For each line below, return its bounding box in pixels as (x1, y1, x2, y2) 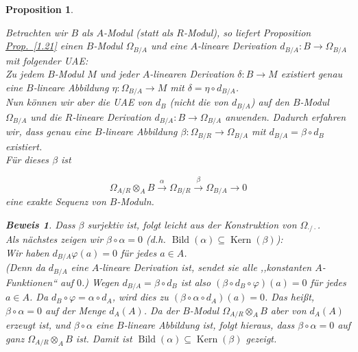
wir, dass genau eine (5, 124, 92, 139)
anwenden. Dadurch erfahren (225, 109, 346, 124)
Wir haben (5, 245, 49, 259)
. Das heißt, (264, 290, 315, 304)
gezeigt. (246, 331, 277, 345)
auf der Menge (45, 303, 106, 317)
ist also (180, 274, 211, 289)
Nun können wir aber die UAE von (5, 95, 152, 109)
